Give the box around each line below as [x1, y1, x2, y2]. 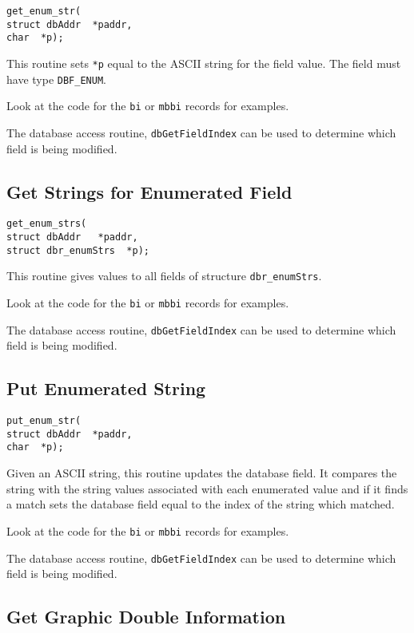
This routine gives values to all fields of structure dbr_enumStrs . [6, 267, 322, 284]
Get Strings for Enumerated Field [6, 179, 293, 204]
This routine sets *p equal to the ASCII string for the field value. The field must [6, 54, 401, 71]
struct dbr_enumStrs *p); [6, 244, 149, 256]
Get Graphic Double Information [6, 604, 286, 629]
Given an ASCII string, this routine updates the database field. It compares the [6, 465, 397, 481]
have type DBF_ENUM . [6, 70, 106, 87]
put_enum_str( [6, 415, 82, 427]
